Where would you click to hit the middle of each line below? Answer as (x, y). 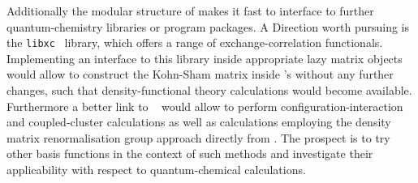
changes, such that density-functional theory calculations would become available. (209, 90)
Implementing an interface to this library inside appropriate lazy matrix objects (205, 58)
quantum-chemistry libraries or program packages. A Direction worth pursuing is (208, 26)
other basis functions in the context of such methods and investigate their (190, 153)
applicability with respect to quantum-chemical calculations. (156, 169)
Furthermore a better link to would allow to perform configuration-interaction (205, 106)
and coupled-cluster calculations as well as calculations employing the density (199, 122)
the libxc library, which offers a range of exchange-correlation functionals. (195, 43)
